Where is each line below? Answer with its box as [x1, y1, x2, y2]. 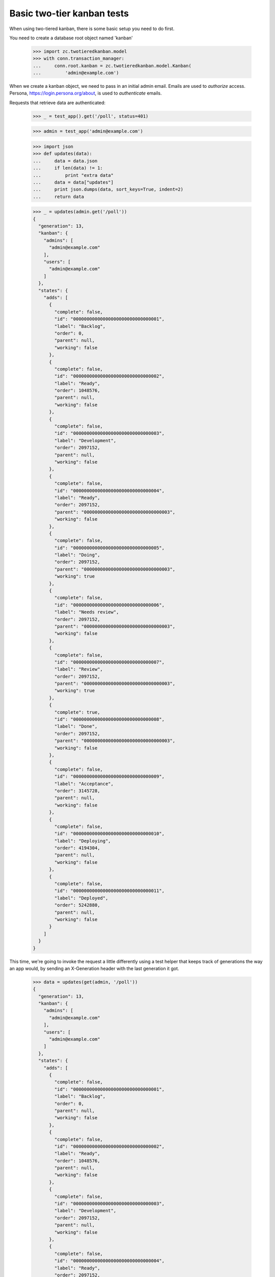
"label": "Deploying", [54, 838, 112, 844]
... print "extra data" [33, 172, 114, 178]
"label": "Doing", [54, 552, 100, 558]
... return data [33, 194, 84, 199]
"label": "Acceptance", [54, 781, 114, 787]
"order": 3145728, [54, 788, 100, 794]
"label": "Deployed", [54, 895, 108, 901]
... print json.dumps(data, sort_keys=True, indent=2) [33, 186, 183, 193]
